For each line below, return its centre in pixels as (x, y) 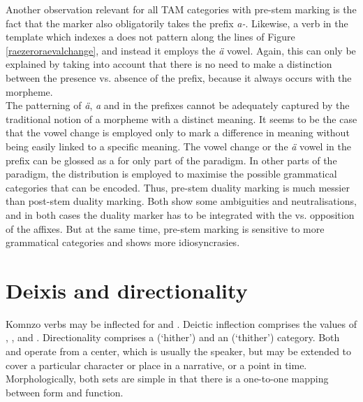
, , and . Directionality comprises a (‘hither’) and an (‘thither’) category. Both (173, 337)
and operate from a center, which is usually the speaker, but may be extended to (179, 351)
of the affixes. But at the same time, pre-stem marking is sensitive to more (165, 228)
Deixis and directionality (127, 290)
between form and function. (65, 392)
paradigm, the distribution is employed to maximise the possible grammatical (171, 174)
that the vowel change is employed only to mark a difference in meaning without (178, 132)
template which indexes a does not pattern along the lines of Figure (150, 37)
